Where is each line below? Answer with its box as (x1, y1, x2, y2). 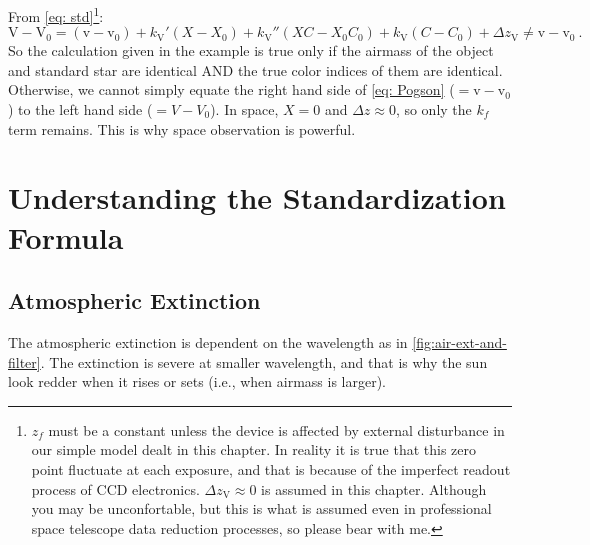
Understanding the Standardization (8, 177, 506, 218)
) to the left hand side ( (8, 99, 153, 120)
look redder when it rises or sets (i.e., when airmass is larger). (8, 371, 386, 392)
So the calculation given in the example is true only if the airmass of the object (8, 40, 494, 61)
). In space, (210, 99, 279, 120)
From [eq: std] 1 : (8, 3, 104, 26)
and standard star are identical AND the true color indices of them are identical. (8, 59, 503, 80)
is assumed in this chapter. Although (261, 478, 487, 499)
